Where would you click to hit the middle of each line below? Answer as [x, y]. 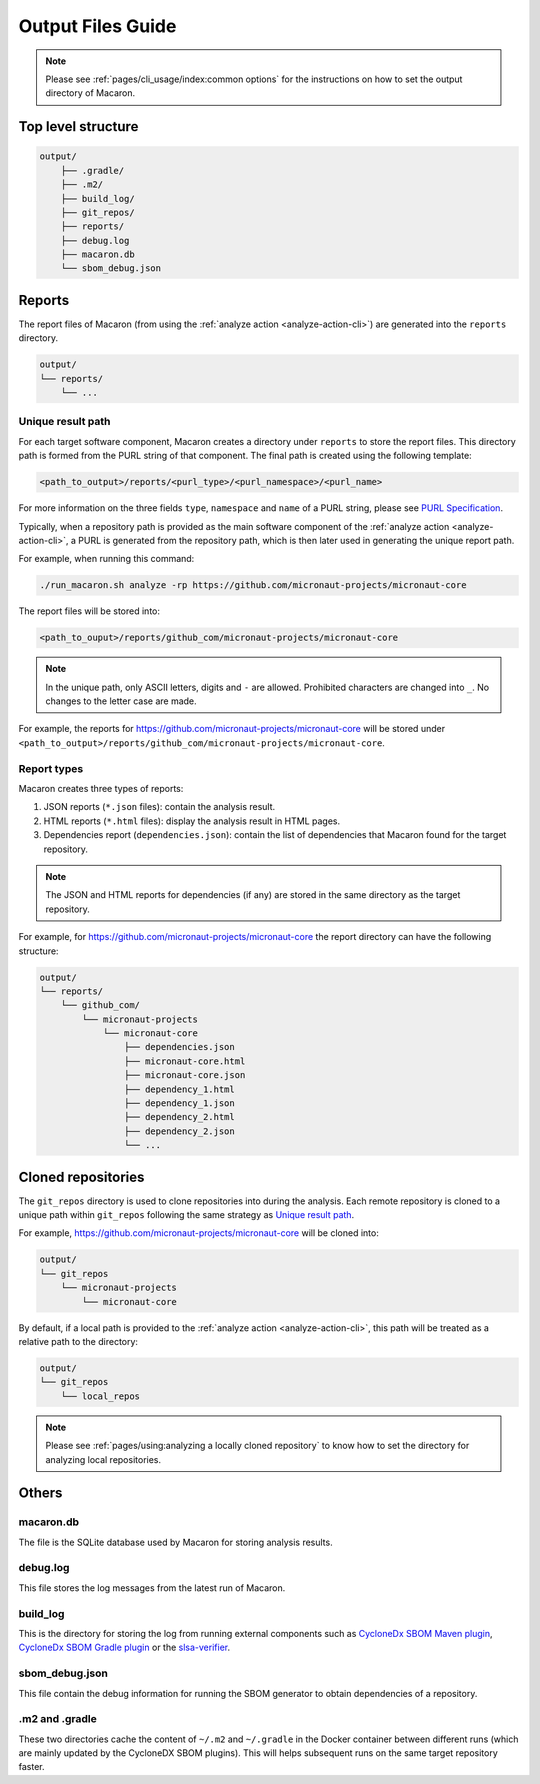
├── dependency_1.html [179, 1089]
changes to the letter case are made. [121, 701]
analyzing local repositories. [103, 1459]
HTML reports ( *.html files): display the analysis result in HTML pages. [192, 821]
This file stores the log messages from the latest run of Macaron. [152, 1587]
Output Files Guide [97, 26]
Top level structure [78, 126]
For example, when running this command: [106, 559]
